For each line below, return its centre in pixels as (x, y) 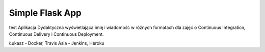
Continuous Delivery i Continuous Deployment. (56, 34)
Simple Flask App (45, 13)
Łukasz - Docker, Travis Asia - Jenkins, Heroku (57, 43)
